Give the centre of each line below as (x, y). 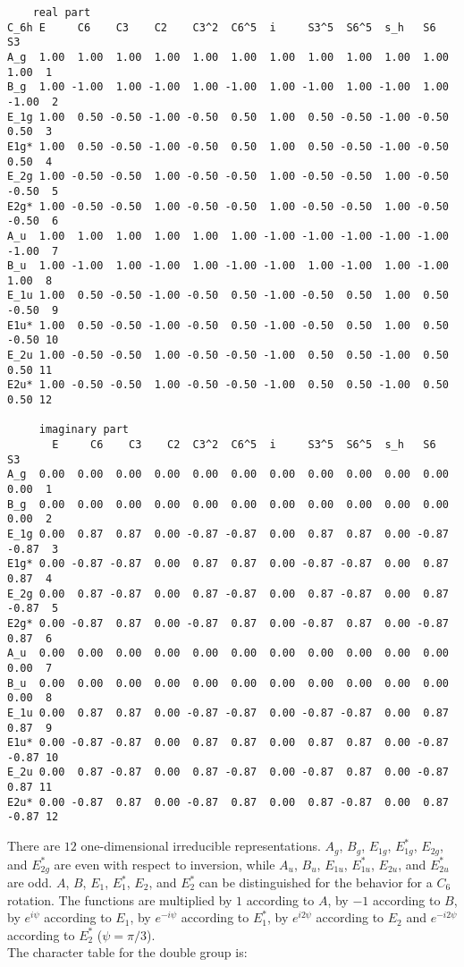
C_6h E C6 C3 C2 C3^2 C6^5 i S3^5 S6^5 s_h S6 (222, 27)
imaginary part (84, 430)
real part (62, 13)
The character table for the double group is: (127, 952)
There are (34, 846)
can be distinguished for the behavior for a (316, 882)
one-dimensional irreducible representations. (201, 846)
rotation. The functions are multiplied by (120, 899)
